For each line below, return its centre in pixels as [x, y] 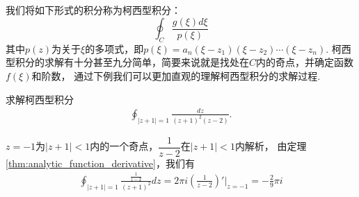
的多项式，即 [114, 48]
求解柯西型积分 [40, 99]
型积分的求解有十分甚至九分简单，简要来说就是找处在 [127, 62]
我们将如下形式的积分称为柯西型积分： [93, 10]
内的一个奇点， [124, 146]
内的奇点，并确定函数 [305, 62]
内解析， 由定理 [271, 146]
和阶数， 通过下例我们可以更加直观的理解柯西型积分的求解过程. [176, 76]
